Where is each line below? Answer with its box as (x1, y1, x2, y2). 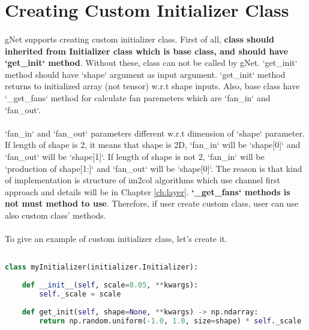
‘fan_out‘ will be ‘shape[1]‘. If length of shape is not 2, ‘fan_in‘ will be (5, 150, 265, 162)
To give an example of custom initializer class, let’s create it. (5, 232, 227, 245)
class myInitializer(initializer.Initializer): (5, 263, 199, 272)
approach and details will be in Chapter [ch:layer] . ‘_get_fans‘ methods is (5, 185, 290, 198)
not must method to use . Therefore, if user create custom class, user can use (5, 197, 299, 210)
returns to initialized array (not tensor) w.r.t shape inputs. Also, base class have (5, 80, 300, 92)
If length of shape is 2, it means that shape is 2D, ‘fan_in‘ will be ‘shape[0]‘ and (5, 138, 301, 151)
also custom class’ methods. (5, 208, 106, 221)
